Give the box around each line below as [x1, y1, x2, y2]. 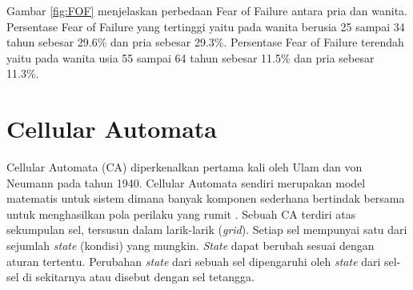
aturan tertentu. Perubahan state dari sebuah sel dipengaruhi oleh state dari [6, 252, 381, 269]
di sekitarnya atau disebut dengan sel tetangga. [22, 268, 255, 285]
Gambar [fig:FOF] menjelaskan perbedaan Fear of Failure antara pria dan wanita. [6, 2, 408, 18]
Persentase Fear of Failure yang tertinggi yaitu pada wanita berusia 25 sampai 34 [6, 18, 405, 34]
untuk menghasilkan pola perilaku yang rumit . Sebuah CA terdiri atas [6, 205, 356, 222]
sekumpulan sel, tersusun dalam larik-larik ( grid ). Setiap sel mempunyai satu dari [6, 221, 407, 238]
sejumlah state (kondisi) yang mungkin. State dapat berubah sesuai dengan [6, 237, 375, 254]
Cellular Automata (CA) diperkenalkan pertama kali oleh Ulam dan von [6, 159, 363, 175]
